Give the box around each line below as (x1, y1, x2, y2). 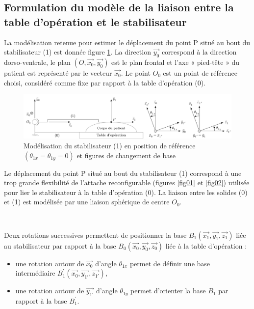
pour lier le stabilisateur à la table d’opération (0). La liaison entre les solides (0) (4, 187, 248, 197)
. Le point (121, 67, 151, 78)
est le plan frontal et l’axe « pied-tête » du (111, 56, 240, 67)
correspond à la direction (161, 47, 237, 57)
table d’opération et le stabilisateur (4, 14, 187, 29)
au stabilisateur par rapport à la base (4, 240, 116, 251)
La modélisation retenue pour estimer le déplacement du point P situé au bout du (4, 37, 251, 47)
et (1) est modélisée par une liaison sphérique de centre (4, 197, 170, 207)
